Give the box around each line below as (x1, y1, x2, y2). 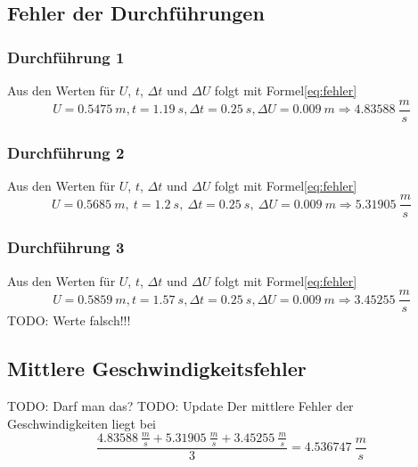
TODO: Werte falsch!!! (7, 311, 131, 330)
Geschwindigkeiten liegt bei (7, 414, 157, 432)
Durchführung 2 (7, 141, 125, 163)
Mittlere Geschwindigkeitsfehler (7, 355, 307, 382)
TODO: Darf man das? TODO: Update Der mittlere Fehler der (7, 397, 354, 415)
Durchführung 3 (7, 236, 125, 258)
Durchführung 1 (7, 45, 125, 68)
